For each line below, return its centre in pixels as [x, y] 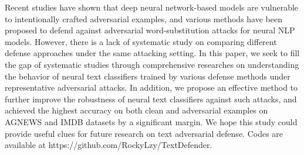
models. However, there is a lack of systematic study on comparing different [141, 41]
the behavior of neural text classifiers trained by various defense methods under [148, 76]
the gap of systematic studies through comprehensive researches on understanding [152, 64]
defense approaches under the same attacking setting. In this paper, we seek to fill [152, 53]
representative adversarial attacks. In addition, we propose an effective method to [151, 87]
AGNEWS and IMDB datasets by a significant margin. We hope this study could [151, 121]
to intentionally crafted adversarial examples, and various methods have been [143, 18]
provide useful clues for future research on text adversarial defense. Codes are [144, 133]
